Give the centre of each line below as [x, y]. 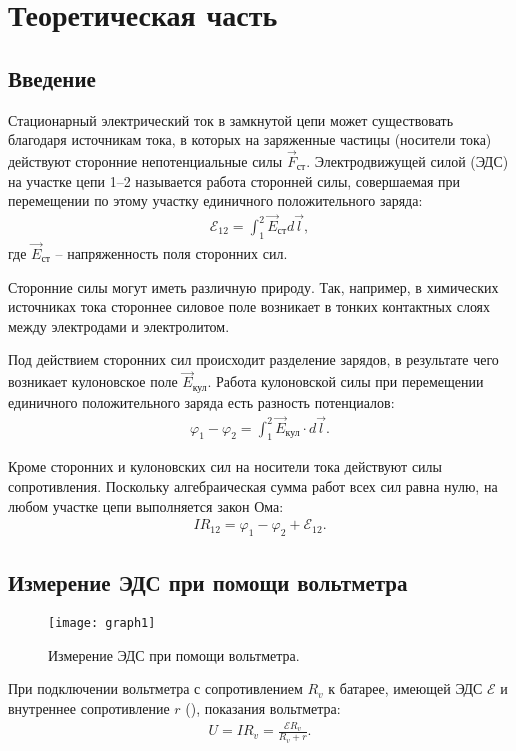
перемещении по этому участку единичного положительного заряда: [215, 200]
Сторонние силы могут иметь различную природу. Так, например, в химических [253, 286]
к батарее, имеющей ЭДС [405, 688]
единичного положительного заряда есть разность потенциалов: [201, 401]
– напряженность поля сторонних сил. [171, 253]
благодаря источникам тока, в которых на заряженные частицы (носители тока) [250, 139]
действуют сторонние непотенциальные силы [145, 160]
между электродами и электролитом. [119, 325]
